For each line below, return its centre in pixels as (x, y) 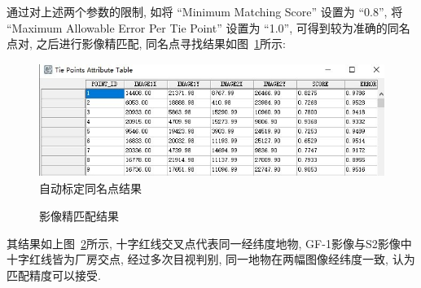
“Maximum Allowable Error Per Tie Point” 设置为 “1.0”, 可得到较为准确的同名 (208, 27)
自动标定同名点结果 (90, 188)
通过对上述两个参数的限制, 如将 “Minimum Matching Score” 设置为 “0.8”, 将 (205, 11)
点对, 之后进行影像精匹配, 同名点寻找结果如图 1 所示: (147, 44)
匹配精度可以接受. (54, 275)
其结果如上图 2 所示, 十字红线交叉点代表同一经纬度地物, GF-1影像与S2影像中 (209, 243)
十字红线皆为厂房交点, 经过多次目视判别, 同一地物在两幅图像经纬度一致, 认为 (211, 259)
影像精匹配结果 (79, 215)
